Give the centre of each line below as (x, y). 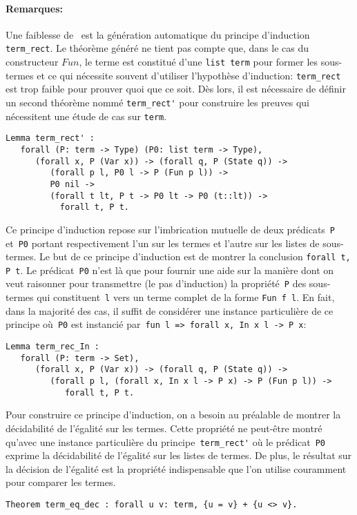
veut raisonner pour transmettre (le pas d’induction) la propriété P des (156, 283)
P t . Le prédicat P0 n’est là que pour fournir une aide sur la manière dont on (170, 270)
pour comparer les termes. (61, 482)
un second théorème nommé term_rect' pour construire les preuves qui (157, 102)
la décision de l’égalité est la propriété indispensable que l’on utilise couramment (176, 468)
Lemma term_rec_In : (53, 347)
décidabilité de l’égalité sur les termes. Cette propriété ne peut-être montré (164, 428)
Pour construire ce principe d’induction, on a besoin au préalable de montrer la (173, 415)
